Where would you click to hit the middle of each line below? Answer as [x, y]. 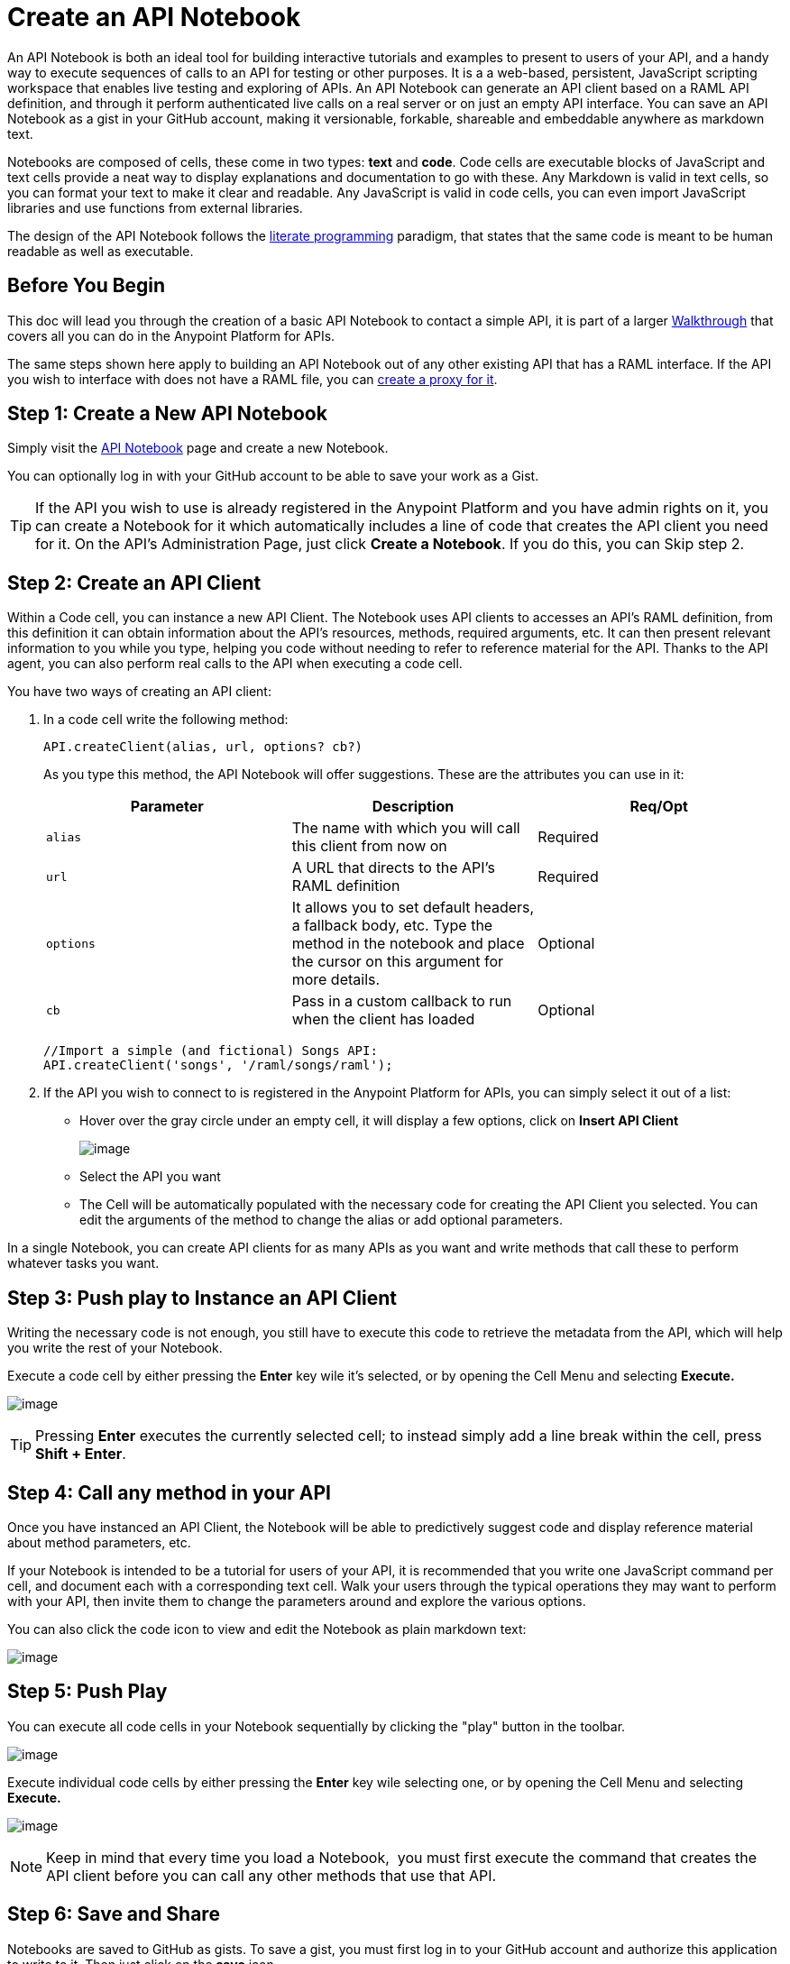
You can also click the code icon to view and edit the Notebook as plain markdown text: [267, 1629]
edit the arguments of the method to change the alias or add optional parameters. [321, 1220]
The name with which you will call [406, 828]
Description [413, 807]
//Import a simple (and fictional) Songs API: [211, 1051]
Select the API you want [150, 1177]
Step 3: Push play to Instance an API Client [202, 1298]
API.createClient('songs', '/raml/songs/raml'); [218, 1065]
